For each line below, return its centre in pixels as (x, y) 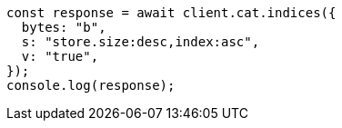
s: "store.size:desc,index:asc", (141, 42)
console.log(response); (91, 85)
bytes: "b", (64, 27)
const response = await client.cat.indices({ (171, 13)
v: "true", (60, 56)
